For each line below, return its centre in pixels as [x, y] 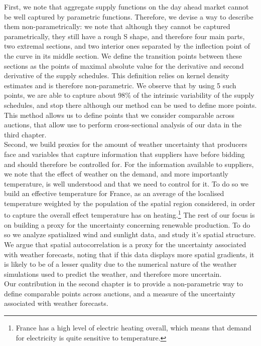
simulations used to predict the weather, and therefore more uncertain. [113, 274]
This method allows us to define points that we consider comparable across [119, 115]
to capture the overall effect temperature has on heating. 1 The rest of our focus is [129, 214]
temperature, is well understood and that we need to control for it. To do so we [126, 183]
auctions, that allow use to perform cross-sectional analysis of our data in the [123, 125]
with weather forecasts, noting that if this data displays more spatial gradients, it [129, 254]
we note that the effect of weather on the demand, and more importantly [116, 174]
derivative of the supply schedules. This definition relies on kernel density [117, 75]
